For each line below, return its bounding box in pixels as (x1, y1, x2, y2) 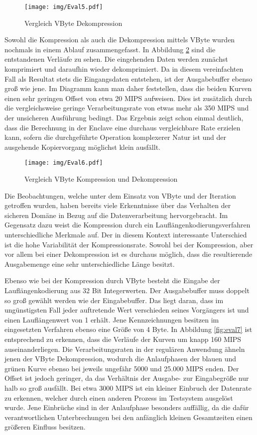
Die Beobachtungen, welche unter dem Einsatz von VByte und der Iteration (4, 190, 236, 201)
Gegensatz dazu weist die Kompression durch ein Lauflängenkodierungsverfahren (4, 219, 251, 230)
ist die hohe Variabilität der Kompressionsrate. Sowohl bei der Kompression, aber (4, 239, 254, 249)
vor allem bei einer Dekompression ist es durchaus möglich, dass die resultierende (4, 249, 253, 259)
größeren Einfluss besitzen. (4, 422, 86, 432)
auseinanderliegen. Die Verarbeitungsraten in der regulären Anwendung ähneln (4, 343, 245, 354)
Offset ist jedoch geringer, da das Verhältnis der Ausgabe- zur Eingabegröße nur (4, 373, 249, 383)
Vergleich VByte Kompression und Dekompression (24, 174, 178, 184)
